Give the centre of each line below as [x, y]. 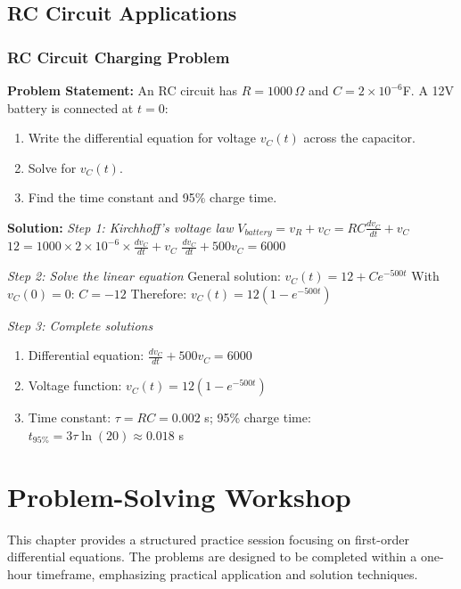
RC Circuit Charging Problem [119, 57]
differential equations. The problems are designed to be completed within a [212, 556]
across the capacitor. [359, 138]
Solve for [52, 167]
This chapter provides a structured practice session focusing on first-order [208, 539]
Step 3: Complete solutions [80, 325]
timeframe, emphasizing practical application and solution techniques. [227, 573]
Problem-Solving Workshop [179, 496]
